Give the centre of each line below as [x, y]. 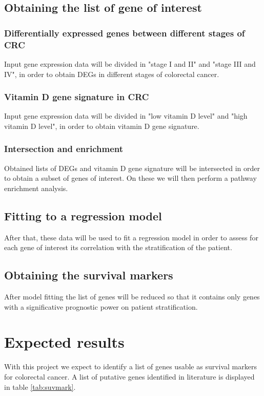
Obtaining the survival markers [89, 275]
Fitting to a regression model [83, 215]
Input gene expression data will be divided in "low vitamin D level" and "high [126, 116]
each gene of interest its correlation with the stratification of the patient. [118, 247]
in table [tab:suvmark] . [40, 386]
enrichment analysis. [36, 188]
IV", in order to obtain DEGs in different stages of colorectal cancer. [112, 74]
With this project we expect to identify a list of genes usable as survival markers [130, 366]
